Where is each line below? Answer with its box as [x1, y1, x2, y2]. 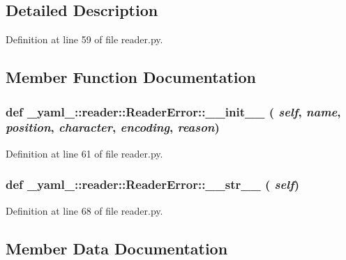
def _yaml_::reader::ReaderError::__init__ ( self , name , [6, 102, 341, 120]
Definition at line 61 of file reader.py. [6, 146, 163, 160]
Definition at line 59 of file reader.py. [6, 32, 163, 47]
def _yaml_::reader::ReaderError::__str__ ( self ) [6, 176, 299, 193]
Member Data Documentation [6, 237, 228, 259]
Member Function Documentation [6, 66, 257, 88]
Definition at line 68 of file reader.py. [6, 203, 163, 217]
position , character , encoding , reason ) [6, 118, 220, 136]
